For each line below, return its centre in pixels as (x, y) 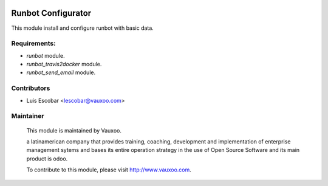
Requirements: (33, 44)
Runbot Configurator (51, 13)
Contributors (31, 88)
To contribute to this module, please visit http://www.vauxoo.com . (109, 170)
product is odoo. (47, 159)
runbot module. (46, 55)
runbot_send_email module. (61, 72)
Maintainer (28, 116)
